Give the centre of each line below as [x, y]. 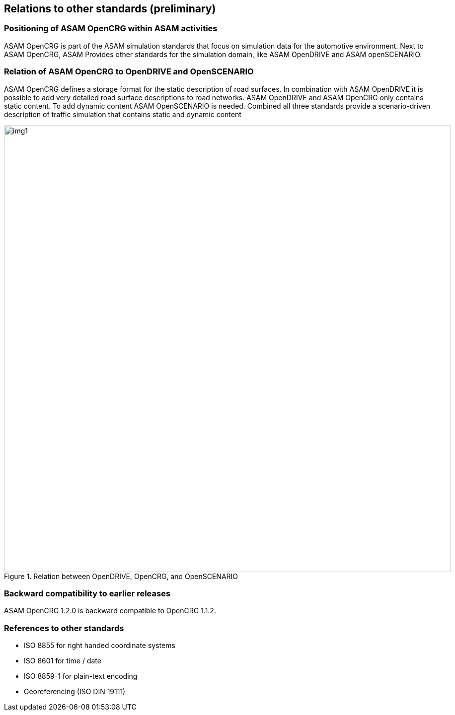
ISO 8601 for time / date [63, 661]
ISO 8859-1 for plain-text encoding [81, 676]
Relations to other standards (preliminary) [110, 9]
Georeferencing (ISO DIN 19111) [75, 692]
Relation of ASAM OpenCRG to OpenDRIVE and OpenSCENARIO [129, 72]
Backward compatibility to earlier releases [87, 593]
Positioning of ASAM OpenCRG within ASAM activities [111, 29]
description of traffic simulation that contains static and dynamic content [123, 114]
